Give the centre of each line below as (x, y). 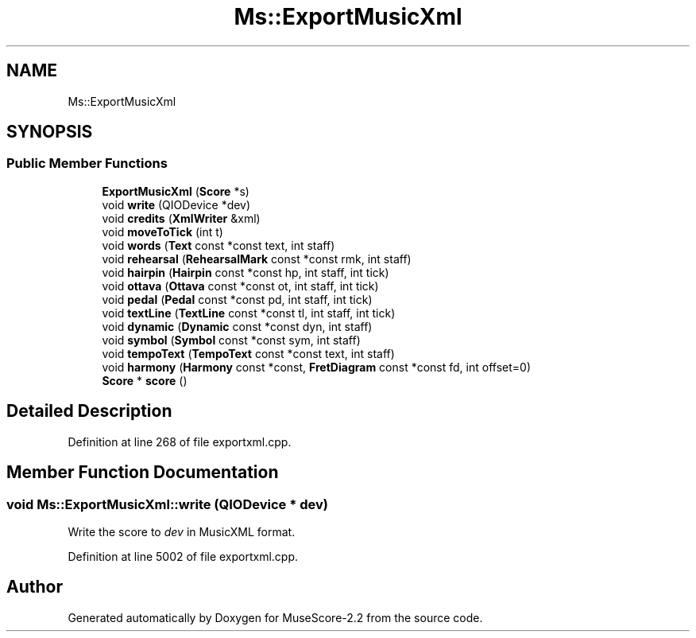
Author (35, 587)
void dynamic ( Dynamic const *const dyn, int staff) (237, 326)
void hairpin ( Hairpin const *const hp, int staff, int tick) (246, 272)
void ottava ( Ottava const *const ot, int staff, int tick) (240, 286)
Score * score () (145, 380)
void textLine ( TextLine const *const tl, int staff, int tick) (249, 313)
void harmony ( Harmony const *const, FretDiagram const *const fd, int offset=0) (316, 367)
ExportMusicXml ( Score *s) (176, 191)
